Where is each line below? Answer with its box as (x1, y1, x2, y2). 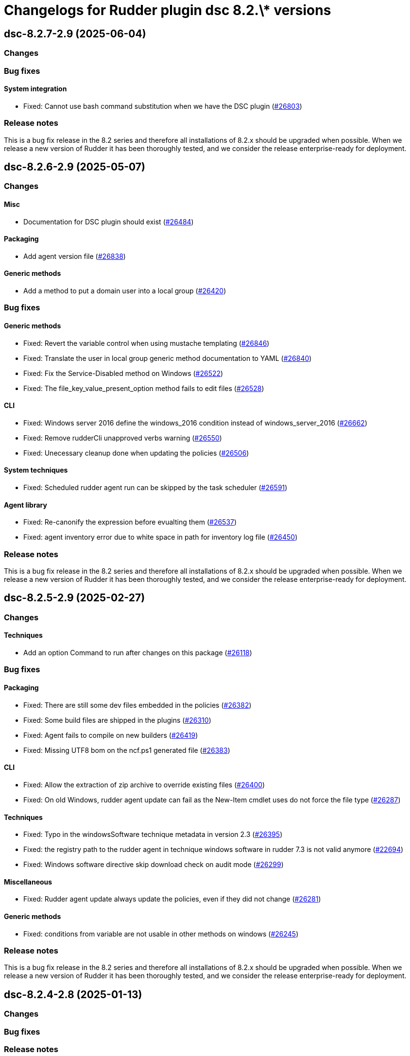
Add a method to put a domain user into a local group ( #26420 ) (23, 287, 226, 295)
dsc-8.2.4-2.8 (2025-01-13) (4, 988, 142, 1001)
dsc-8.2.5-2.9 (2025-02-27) (4, 592, 145, 604)
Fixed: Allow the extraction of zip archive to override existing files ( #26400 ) (23, 780, 265, 789)
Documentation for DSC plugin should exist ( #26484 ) (23, 217, 194, 226)
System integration (4, 85, 67, 93)
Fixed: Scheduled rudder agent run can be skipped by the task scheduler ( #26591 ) (23, 483, 288, 492)
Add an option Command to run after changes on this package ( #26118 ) (23, 648, 252, 657)
